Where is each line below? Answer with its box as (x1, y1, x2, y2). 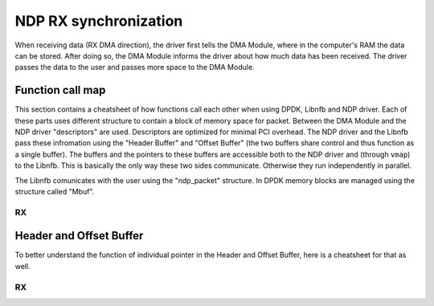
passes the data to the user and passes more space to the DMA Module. (14, 63, 255, 72)
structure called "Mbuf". (14, 186, 95, 196)
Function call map (14, 84, 106, 97)
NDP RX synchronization (14, 12, 183, 30)
